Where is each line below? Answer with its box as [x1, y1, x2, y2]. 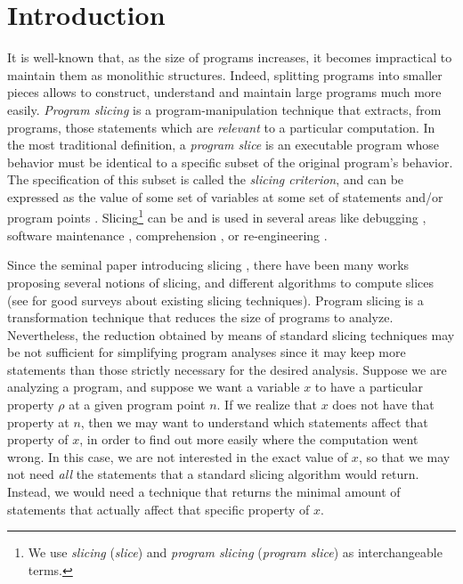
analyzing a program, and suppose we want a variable [7, 377, 300, 396]
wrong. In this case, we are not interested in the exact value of [7, 447, 348, 466]
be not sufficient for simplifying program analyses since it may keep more [7, 343, 406, 361]
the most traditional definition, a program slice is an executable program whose [7, 135, 440, 154]
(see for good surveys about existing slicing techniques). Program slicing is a [7, 290, 424, 309]
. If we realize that [216, 395, 317, 414]
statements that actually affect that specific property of [7, 499, 310, 518]
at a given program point [69, 395, 206, 414]
